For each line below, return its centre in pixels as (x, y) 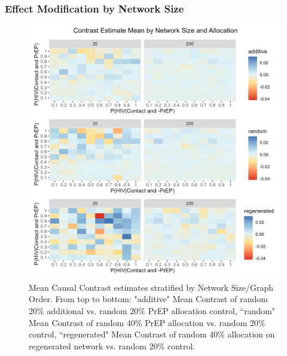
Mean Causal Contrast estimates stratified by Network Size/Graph (151, 287)
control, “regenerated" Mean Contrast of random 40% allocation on (152, 334)
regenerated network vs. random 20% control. (112, 346)
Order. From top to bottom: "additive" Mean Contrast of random (148, 299)
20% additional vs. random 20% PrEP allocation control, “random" (152, 311)
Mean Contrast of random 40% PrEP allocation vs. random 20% (147, 322)
